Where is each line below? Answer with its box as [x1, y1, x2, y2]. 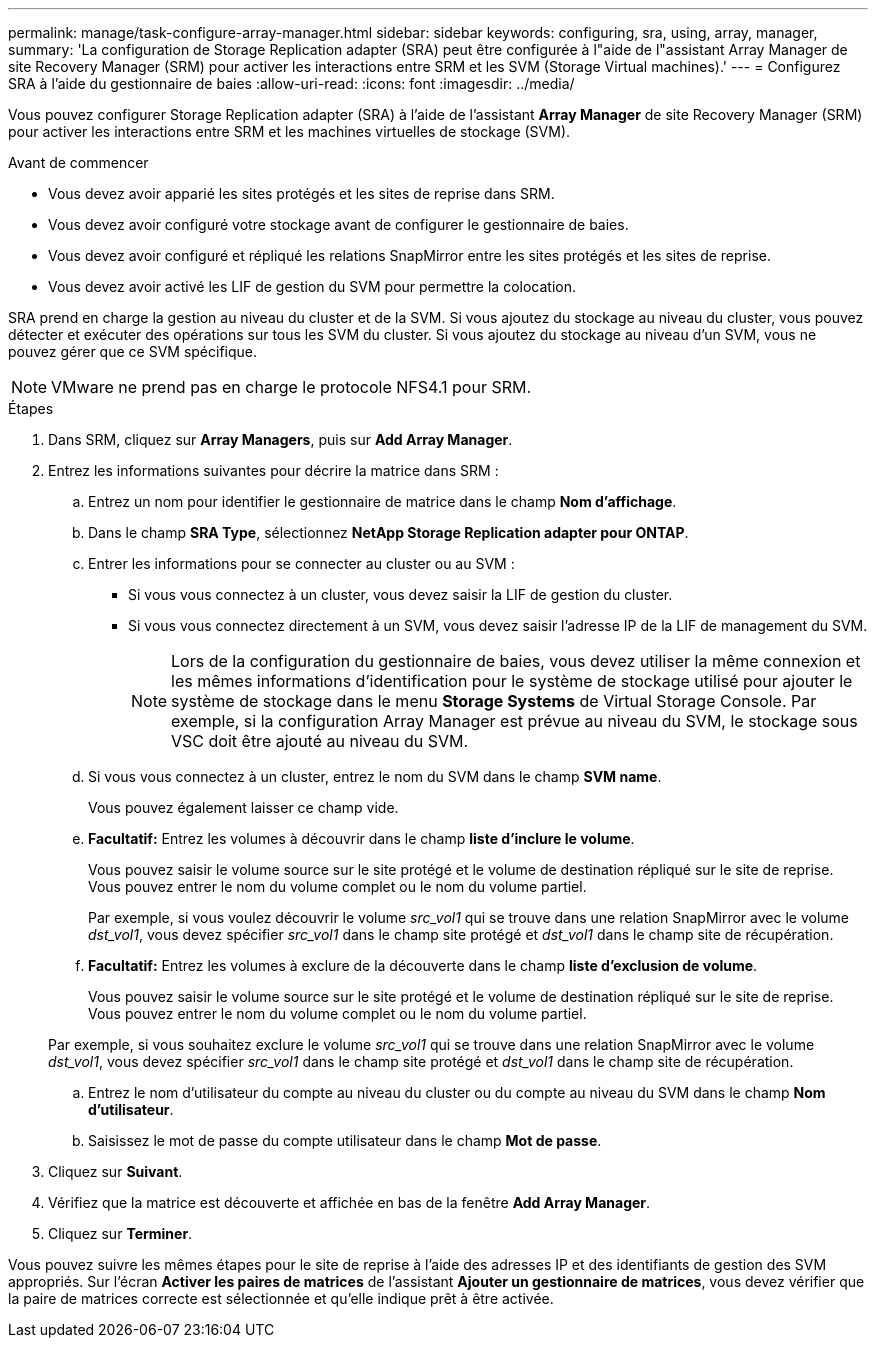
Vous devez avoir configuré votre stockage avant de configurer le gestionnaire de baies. [48, 216, 629, 233]
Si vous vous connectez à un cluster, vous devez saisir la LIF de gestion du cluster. [128, 586, 673, 603]
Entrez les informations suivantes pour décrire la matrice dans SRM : [48, 462, 499, 479]
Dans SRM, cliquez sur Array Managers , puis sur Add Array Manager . [48, 431, 513, 448]
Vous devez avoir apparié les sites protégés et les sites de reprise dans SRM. [48, 185, 555, 202]
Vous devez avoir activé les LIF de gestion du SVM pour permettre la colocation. [48, 278, 576, 295]
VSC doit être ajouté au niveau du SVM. [171, 731, 469, 751]
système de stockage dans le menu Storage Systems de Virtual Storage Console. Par [171, 691, 817, 711]
